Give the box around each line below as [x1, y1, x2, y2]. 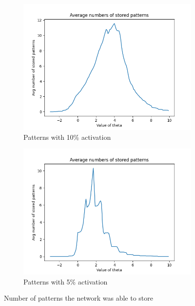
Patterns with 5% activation [23, 276, 108, 286]
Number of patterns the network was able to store [4, 293, 154, 303]
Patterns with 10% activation [23, 131, 111, 142]
